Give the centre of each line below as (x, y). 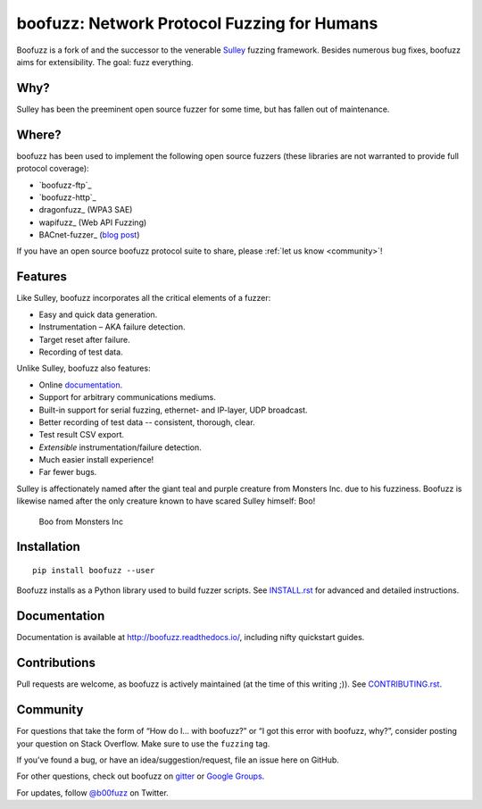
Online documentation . (81, 385)
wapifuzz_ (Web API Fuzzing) (93, 222)
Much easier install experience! (96, 460)
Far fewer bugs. (68, 472)
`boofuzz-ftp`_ (66, 185)
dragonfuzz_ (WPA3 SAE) (86, 210)
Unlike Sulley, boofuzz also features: (83, 368)
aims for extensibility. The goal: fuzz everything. (105, 62)
